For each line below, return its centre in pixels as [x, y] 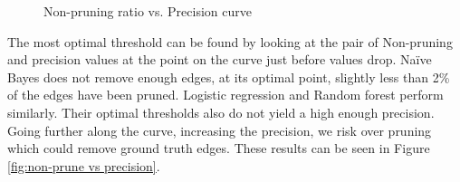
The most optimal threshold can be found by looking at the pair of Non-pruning [230, 41]
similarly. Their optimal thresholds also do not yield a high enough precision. [221, 112]
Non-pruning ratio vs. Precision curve [148, 11]
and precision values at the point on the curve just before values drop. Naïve [220, 59]
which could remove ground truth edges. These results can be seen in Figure [219, 148]
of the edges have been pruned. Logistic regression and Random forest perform [225, 95]
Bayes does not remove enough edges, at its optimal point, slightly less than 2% [229, 77]
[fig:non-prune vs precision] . [84, 165]
